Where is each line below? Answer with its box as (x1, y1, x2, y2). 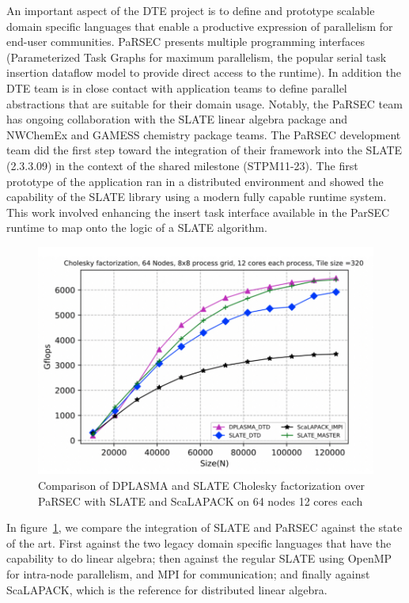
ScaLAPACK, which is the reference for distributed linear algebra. (6, 581, 328, 597)
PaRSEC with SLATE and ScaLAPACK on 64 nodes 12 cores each (38, 492, 363, 509)
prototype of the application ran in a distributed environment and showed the (6, 173, 384, 189)
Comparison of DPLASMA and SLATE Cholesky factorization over (38, 477, 365, 494)
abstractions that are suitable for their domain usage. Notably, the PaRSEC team (6, 95, 403, 112)
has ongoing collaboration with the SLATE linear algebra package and (6, 111, 348, 127)
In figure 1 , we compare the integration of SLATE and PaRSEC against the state (6, 519, 403, 536)
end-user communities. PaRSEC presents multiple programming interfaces (6, 33, 365, 50)
